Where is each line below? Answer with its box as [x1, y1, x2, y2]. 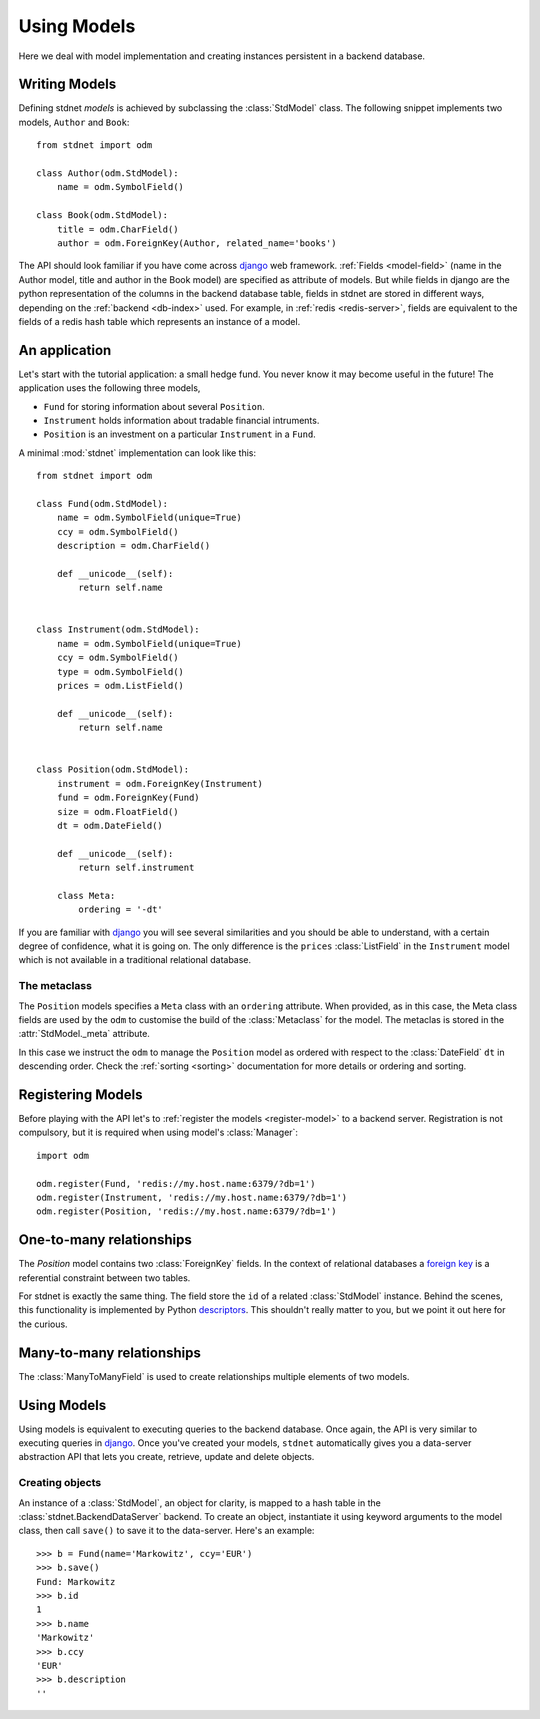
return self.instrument [78, 862, 195, 874]
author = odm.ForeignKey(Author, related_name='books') [56, 237, 337, 249]
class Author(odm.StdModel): [36, 168, 179, 179]
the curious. [18, 1318, 69, 1330]
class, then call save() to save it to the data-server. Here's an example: [18, 1525, 315, 1537]
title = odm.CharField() [56, 223, 179, 235]
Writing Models [18, 76, 117, 93]
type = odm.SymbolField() [56, 666, 185, 677]
